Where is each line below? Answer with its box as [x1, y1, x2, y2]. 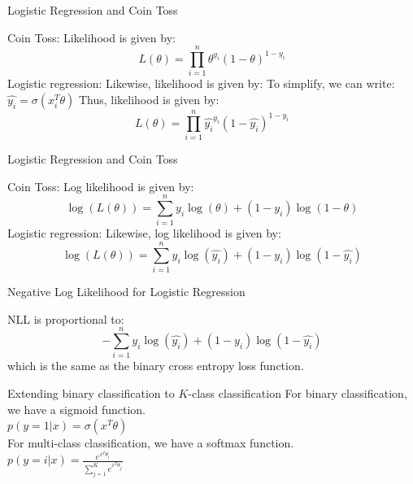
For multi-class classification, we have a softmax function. [7, 434, 294, 451]
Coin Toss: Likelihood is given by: [7, 28, 176, 46]
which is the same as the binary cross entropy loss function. [7, 357, 304, 374]
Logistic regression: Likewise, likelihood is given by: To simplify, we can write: [7, 75, 395, 92]
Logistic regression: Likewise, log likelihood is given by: [7, 225, 281, 242]
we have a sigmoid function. [7, 400, 146, 417]
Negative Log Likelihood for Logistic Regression [7, 283, 246, 300]
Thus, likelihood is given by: [78, 90, 220, 107]
